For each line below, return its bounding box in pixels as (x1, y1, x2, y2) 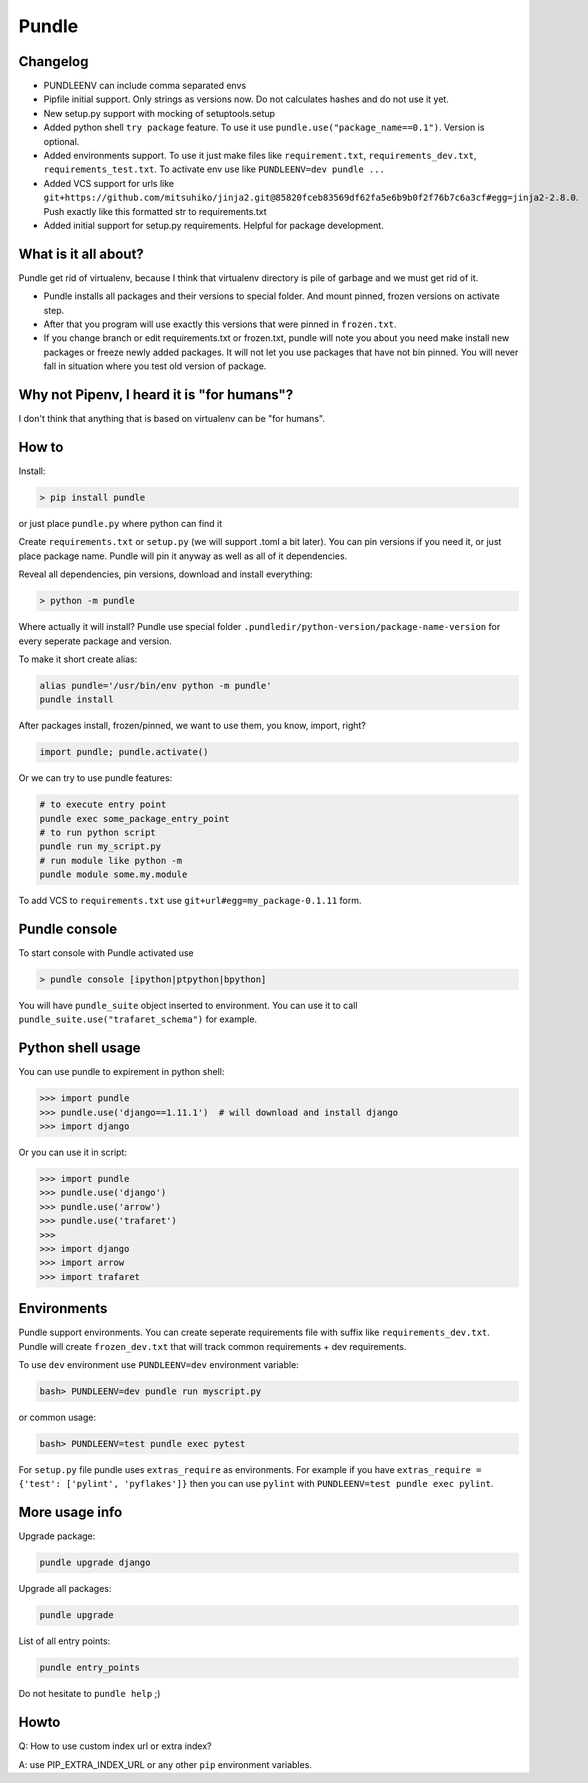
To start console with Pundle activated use (18, 947, 194, 959)
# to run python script (39, 827, 157, 839)
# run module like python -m (39, 855, 183, 866)
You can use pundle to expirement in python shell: (18, 1066, 225, 1078)
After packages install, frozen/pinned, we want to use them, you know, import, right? (18, 720, 367, 732)
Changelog (18, 53, 89, 70)
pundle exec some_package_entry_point (39, 813, 230, 824)
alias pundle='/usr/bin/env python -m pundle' (39, 680, 272, 691)
